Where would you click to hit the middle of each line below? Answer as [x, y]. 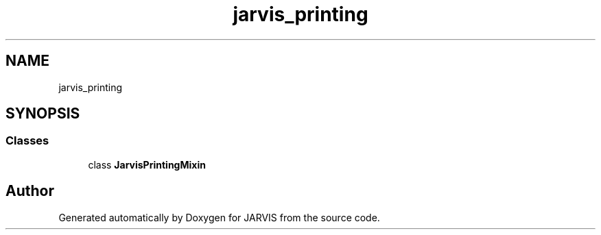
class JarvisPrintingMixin [147, 164]
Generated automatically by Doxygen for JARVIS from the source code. [219, 217]
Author [30, 191]
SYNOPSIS [43, 114]
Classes [27, 141]
